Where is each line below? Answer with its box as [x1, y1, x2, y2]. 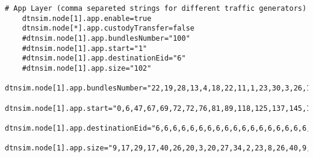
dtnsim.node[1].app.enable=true [22, 14, 152, 23]
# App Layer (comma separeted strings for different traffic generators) [5, 4, 307, 13]
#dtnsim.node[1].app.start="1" [22, 44, 147, 53]
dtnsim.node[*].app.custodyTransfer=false [22, 24, 194, 33]
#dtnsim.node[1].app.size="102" [22, 64, 152, 73]
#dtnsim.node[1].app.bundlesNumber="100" [22, 34, 190, 43]
